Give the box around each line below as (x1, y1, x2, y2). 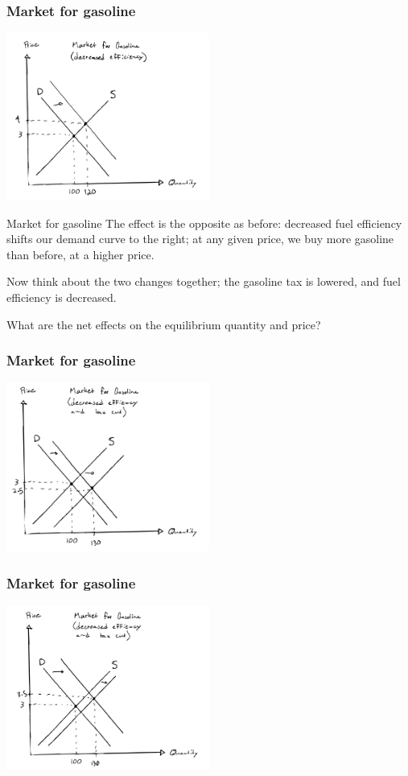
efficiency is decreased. (6, 288, 117, 305)
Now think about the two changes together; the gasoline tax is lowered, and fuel (6, 273, 401, 290)
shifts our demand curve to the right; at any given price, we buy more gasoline (6, 230, 394, 247)
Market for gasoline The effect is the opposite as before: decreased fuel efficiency (6, 214, 402, 231)
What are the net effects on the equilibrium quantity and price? (6, 316, 321, 332)
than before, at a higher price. (6, 246, 155, 262)
